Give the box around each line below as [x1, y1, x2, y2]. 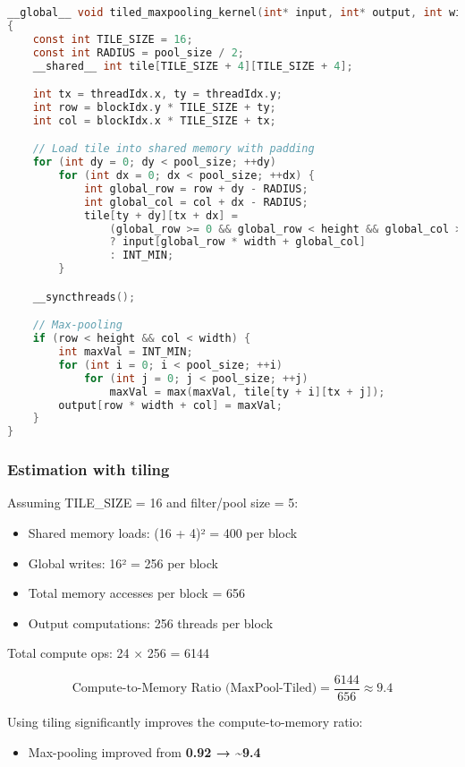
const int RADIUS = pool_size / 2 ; [32, 46, 244, 59]
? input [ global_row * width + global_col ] [109, 235, 366, 249]
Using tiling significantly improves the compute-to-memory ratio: [7, 712, 363, 730]
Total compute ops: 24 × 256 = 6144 [7, 643, 210, 662]
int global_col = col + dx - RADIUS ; [83, 195, 309, 209]
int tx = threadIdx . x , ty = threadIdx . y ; [32, 88, 283, 101]
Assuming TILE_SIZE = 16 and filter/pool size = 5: [7, 493, 299, 512]
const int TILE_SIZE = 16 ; [32, 32, 193, 46]
